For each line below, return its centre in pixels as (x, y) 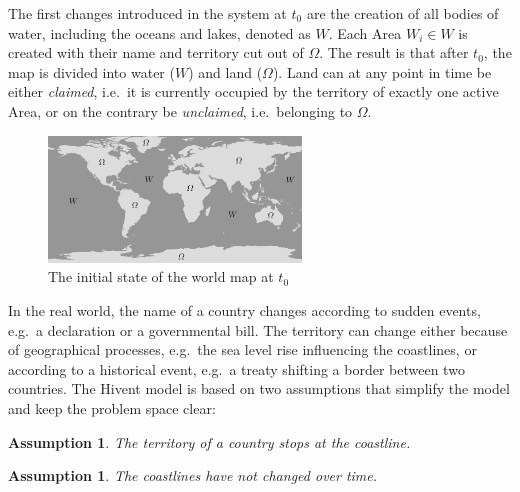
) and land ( (225, 71)
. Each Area (365, 32)
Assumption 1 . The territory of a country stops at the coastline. (209, 441)
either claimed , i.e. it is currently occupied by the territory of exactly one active (253, 91)
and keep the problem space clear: (112, 407)
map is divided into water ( (91, 71)
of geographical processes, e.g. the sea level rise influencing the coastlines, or (242, 349)
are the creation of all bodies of (402, 13)
